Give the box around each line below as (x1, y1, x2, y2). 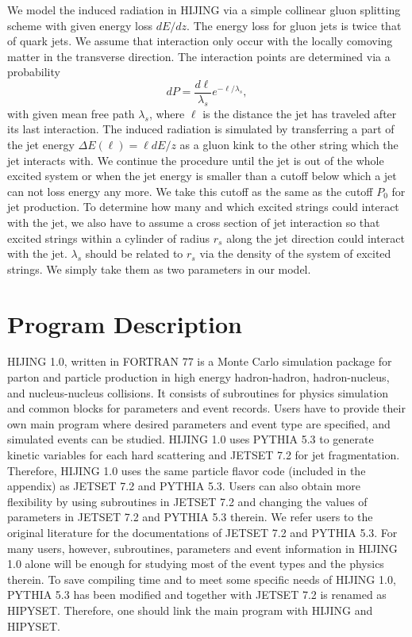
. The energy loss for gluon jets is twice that (187, 17, 402, 33)
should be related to (85, 245, 183, 262)
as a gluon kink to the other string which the (179, 136, 399, 153)
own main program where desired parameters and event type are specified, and (7, 415, 391, 432)
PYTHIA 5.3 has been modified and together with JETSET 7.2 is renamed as (7, 586, 387, 603)
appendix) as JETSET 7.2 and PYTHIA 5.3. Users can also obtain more (7, 478, 360, 494)
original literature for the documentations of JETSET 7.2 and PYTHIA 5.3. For (7, 524, 398, 541)
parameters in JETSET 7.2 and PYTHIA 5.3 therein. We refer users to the (7, 508, 373, 525)
